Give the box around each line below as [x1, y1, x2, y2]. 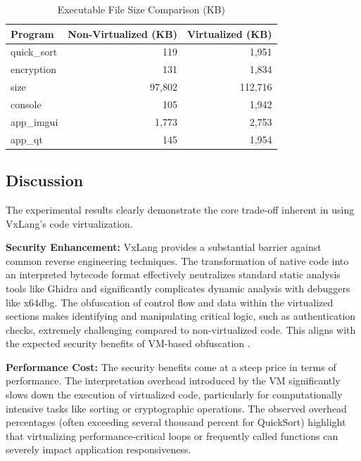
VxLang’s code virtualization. [6, 216, 133, 230]
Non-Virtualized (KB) [68, 26, 177, 41]
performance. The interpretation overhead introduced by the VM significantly [6, 373, 341, 388]
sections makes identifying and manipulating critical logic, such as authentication [6, 309, 356, 323]
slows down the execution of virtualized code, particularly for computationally [6, 387, 343, 402]
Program [11, 26, 54, 41]
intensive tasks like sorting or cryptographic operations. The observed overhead [6, 401, 347, 415]
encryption [11, 62, 57, 77]
